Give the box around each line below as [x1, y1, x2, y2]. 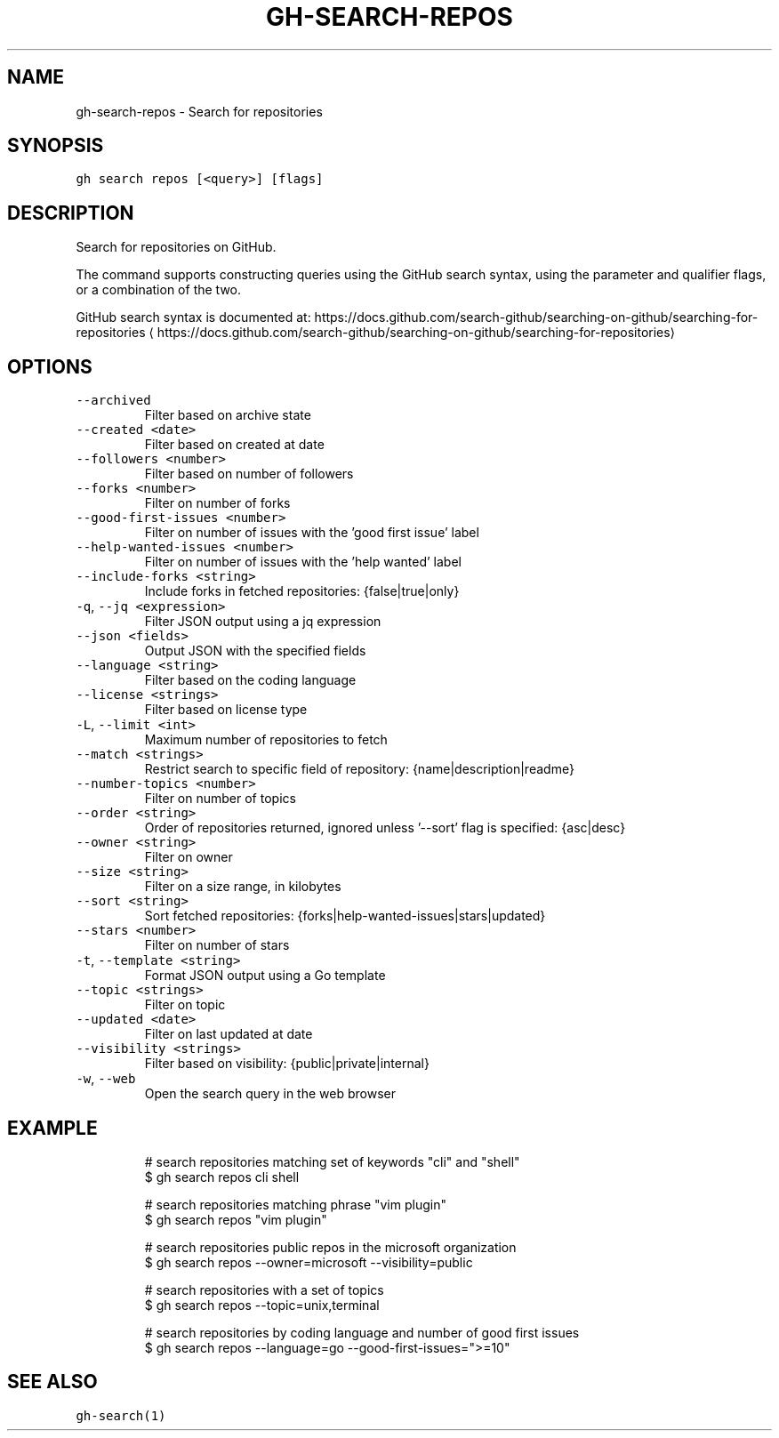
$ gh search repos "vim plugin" [144, 1211, 327, 1227]
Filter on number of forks [144, 495, 291, 511]
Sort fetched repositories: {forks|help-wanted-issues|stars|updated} [144, 908, 546, 924]
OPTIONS [7, 355, 92, 378]
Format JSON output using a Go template [144, 968, 386, 984]
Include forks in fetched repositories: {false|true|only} [144, 583, 460, 599]
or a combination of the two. [76, 282, 242, 298]
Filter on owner [144, 849, 233, 865]
